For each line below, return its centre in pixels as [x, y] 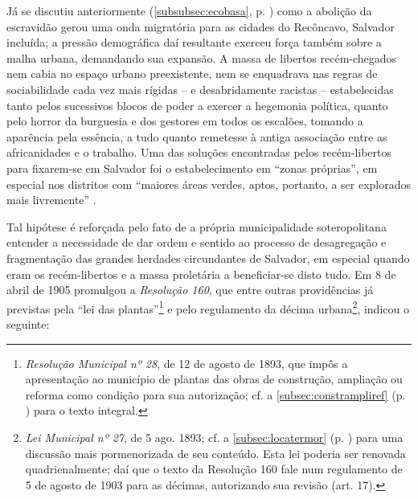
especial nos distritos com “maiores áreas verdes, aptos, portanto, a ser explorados [209, 184]
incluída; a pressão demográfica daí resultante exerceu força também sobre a [194, 42]
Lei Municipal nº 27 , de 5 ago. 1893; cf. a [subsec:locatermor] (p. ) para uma [214, 437]
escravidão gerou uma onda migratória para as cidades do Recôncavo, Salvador [201, 26]
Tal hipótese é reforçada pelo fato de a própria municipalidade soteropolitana [197, 226]
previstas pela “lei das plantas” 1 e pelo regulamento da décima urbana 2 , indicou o [208, 307]
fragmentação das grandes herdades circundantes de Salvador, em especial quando [208, 258]
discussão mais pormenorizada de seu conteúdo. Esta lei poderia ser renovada [215, 453]
